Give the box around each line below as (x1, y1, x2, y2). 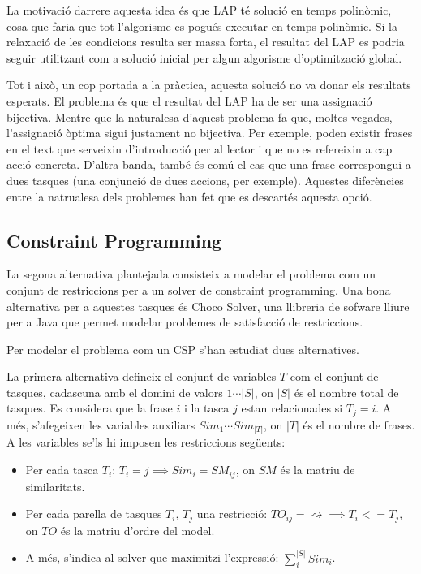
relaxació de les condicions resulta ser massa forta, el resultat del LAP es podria (6, 33, 405, 50)
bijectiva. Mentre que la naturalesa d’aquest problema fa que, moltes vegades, (6, 108, 393, 125)
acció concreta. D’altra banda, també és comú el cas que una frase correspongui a (6, 156, 411, 173)
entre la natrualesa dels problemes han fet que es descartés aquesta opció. (6, 188, 372, 205)
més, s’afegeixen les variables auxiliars (6, 416, 195, 433)
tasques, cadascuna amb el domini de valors (6, 383, 223, 400)
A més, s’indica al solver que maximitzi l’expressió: (25, 549, 279, 566)
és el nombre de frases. (303, 416, 415, 433)
